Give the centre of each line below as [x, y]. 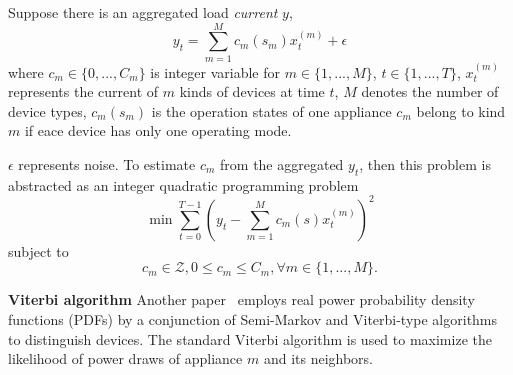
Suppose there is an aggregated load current [143, 12]
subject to [38, 250]
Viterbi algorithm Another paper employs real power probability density [241, 299]
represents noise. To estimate [107, 163]
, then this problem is [425, 163]
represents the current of [83, 91]
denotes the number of [430, 91]
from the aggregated [282, 163]
